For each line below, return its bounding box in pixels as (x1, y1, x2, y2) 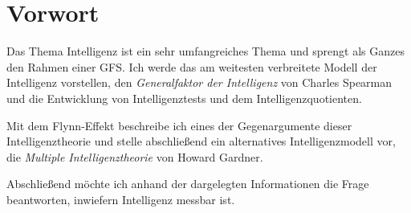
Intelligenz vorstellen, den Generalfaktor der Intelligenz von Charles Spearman (6, 74, 393, 91)
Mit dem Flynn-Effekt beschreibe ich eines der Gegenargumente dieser (6, 117, 352, 133)
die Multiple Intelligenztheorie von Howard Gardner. (6, 148, 263, 165)
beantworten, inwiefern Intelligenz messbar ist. (6, 190, 235, 207)
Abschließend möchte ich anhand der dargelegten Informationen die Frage (6, 175, 369, 192)
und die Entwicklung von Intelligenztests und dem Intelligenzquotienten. (6, 89, 362, 106)
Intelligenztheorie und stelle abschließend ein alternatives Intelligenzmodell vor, (6, 133, 396, 150)
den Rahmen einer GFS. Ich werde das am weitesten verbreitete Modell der (6, 58, 377, 75)
